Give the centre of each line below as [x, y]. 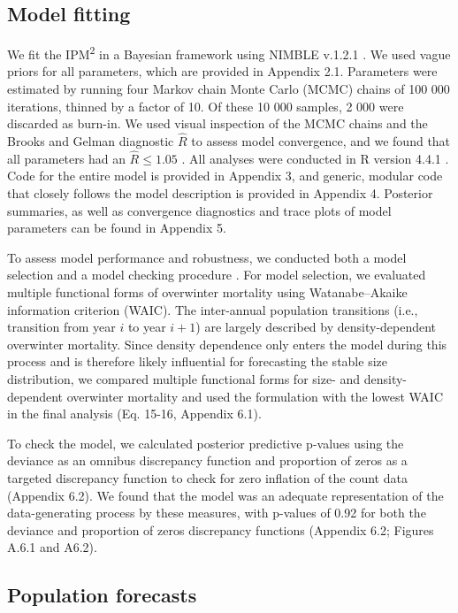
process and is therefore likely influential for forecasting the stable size [197, 361]
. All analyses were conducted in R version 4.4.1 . [315, 158]
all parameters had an [66, 158]
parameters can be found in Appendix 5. [117, 228]
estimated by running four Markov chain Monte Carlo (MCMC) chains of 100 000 [229, 89]
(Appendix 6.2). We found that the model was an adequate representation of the [225, 495]
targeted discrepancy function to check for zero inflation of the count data [207, 477]
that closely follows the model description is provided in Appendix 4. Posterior [220, 193]
